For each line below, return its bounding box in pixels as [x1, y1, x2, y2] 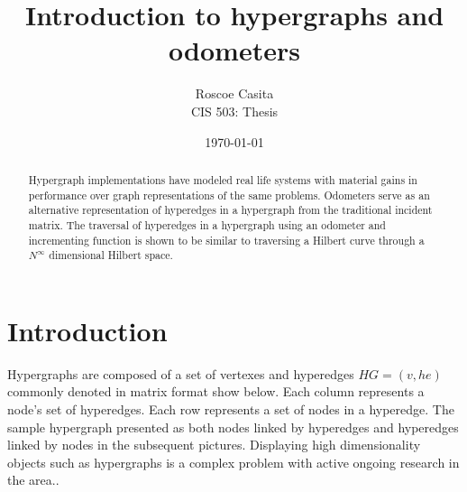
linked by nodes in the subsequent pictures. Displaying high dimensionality [7, 435, 421, 454]
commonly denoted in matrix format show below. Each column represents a [7, 382, 425, 401]
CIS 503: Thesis [190, 101, 279, 120]
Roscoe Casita [195, 84, 274, 103]
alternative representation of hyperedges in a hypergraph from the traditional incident [28, 202, 433, 218]
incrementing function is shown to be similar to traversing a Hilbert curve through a [28, 232, 425, 247]
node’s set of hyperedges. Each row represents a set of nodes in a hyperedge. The [7, 399, 454, 418]
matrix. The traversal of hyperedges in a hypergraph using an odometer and [28, 217, 386, 232]
